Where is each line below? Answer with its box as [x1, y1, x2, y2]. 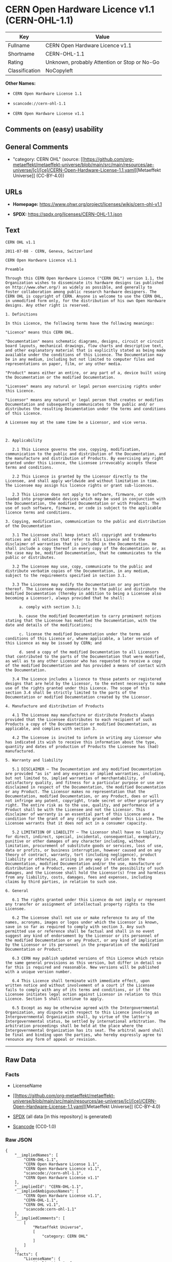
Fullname [8, 42, 30, 49]
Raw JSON [5, 1136, 32, 1144]
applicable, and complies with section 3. [5, 726, 97, 731]
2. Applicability [5, 437, 42, 443]
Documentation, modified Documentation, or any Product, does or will [5, 794, 159, 799]
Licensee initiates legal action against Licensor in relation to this [5, 992, 161, 997]
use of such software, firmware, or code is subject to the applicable [5, 505, 161, 511]
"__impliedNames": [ [14, 1152, 58, 1158]
